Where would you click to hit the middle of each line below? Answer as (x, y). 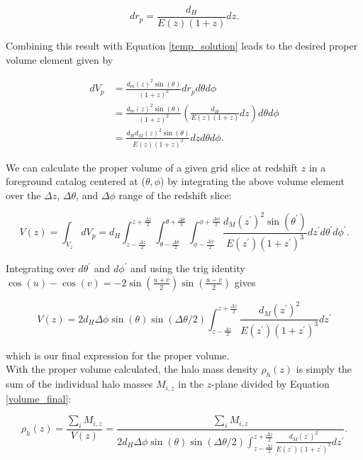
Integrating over (40, 268)
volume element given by (60, 59)
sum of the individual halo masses (79, 384)
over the (23, 195)
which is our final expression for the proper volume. (118, 355)
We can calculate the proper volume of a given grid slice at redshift (152, 167)
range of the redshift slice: (175, 195)
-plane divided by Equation (270, 384)
